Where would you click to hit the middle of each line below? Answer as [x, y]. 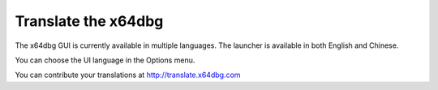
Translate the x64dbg [89, 21]
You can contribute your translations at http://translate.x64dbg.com [128, 75]
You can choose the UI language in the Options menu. [105, 60]
